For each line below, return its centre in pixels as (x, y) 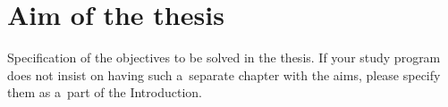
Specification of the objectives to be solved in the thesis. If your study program (224, 58)
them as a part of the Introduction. (105, 92)
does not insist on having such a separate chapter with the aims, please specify (224, 74)
